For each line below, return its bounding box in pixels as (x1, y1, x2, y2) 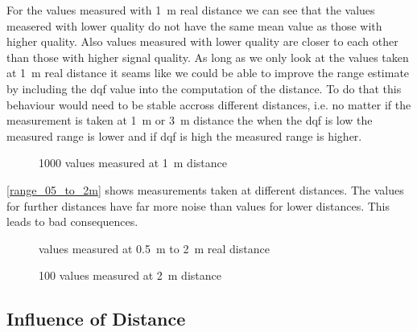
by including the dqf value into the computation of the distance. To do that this (6, 80, 402, 96)
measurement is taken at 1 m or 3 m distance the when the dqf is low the (6, 112, 373, 129)
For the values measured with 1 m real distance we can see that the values (6, 2, 375, 18)
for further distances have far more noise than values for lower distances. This (6, 197, 390, 214)
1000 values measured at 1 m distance (39, 154, 227, 171)
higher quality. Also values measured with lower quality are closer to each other (6, 33, 398, 50)
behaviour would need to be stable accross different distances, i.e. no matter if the (6, 96, 411, 113)
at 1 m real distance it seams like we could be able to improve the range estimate (6, 64, 410, 81)
